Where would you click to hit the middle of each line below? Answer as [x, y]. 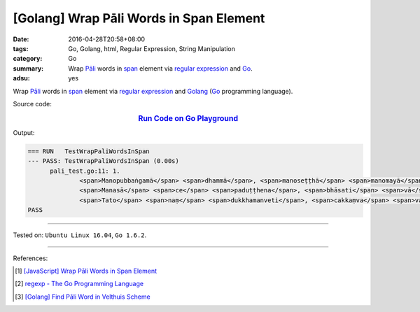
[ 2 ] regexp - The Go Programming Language [79, 284]
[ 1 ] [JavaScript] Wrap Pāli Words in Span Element [86, 271]
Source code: [32, 104]
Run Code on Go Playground [188, 118]
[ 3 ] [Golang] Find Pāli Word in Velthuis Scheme [83, 297]
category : [28, 59]
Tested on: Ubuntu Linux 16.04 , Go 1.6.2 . [80, 235]
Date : [21, 39]
